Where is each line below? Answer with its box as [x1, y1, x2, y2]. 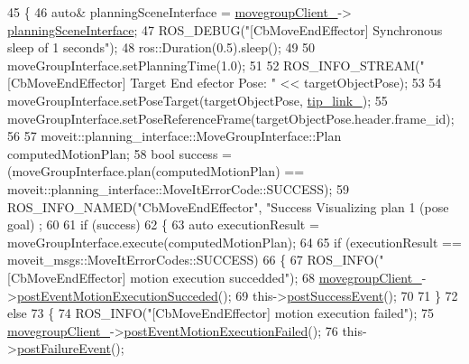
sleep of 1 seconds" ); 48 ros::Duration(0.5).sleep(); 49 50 [7, 38, 316, 57]
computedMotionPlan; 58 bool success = [7, 144, 232, 163]
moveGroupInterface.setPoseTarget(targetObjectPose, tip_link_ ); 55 [7, 90, 388, 109]
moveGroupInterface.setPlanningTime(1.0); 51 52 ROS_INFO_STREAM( [7, 55, 420, 74]
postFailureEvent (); [16, 339, 124, 358]
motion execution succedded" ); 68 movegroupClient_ [130, 267, 422, 286]
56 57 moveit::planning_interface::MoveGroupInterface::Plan [7, 126, 342, 145]
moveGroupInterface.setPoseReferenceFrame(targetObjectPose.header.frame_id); [7, 108, 455, 127]
